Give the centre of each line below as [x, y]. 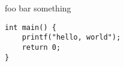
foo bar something [38, 8]
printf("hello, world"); [71, 37]
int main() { [31, 27]
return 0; [41, 47]
